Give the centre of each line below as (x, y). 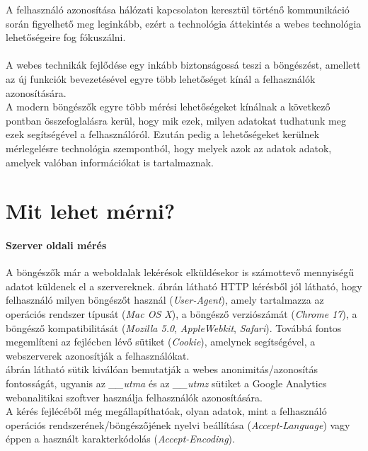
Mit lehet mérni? (91, 211)
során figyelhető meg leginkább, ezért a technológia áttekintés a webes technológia (184, 23)
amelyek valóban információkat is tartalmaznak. (110, 162)
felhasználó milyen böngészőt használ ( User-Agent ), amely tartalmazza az (165, 300)
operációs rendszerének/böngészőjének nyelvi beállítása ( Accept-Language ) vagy (178, 424)
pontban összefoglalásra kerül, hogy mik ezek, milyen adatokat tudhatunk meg (176, 120)
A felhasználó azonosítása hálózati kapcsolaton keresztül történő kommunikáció (178, 9)
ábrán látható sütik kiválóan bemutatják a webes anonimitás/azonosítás (162, 369)
